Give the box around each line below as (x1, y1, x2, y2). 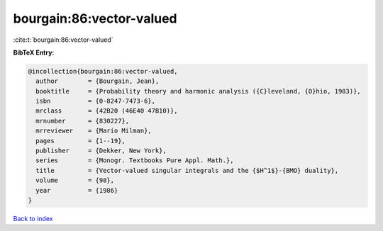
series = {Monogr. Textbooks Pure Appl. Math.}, (35, 157, 234, 164)
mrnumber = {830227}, (35, 117, 130, 125)
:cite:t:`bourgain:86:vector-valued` (13, 35, 113, 44)
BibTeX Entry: (13, 48, 55, 57)
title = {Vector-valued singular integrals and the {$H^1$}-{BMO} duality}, (35, 167, 339, 174)
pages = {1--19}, (35, 137, 126, 145)
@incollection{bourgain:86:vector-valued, (28, 67, 178, 75)
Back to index (13, 214, 53, 222)
